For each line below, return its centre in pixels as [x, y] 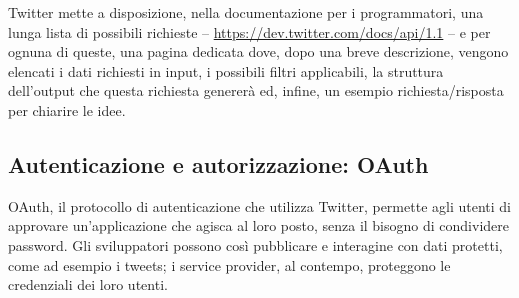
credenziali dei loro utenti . [88, 284]
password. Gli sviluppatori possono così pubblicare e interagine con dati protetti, [255, 244]
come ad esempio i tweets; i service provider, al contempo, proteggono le [229, 264]
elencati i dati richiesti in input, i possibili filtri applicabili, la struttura [226, 70]
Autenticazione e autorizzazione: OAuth [218, 163]
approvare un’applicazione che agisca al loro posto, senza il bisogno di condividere [258, 225]
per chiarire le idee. [67, 109]
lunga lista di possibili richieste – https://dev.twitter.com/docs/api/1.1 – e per [249, 31]
